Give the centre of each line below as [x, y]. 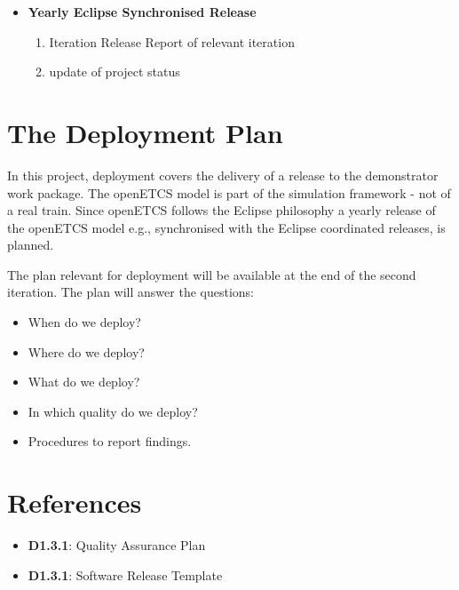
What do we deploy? [84, 382]
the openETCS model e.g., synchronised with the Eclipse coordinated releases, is [226, 227]
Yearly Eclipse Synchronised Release [142, 12]
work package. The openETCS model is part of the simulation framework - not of [229, 192]
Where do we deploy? [86, 351]
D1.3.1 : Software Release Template [125, 574]
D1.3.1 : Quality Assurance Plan [117, 545]
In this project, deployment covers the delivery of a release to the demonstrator [223, 175]
